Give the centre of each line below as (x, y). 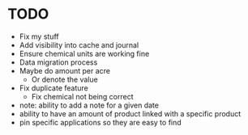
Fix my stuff (39, 36)
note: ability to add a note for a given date (89, 105)
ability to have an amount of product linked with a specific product (130, 113)
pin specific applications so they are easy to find (100, 122)
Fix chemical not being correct (83, 96)
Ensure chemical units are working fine (84, 53)
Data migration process (58, 62)
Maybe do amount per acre (65, 70)
